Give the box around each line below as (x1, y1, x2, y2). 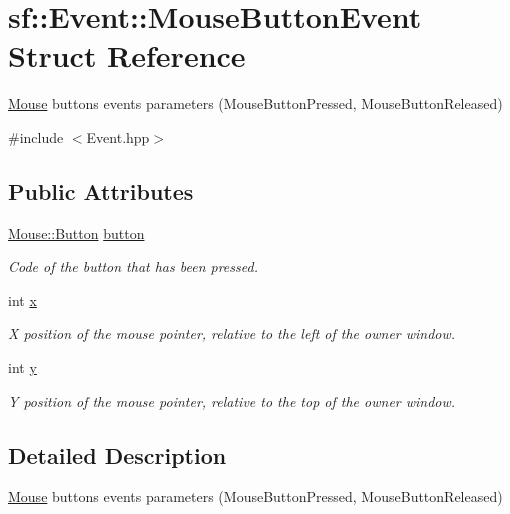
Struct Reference (8, 35, 246, 76)
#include (8, 126, 64, 147)
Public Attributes (8, 175, 194, 206)
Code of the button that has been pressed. (8, 256, 258, 277)
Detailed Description (8, 439, 227, 470)
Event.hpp (86, 126, 150, 147)
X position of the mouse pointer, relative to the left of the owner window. (8, 323, 456, 344)
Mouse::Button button (8, 222, 145, 243)
